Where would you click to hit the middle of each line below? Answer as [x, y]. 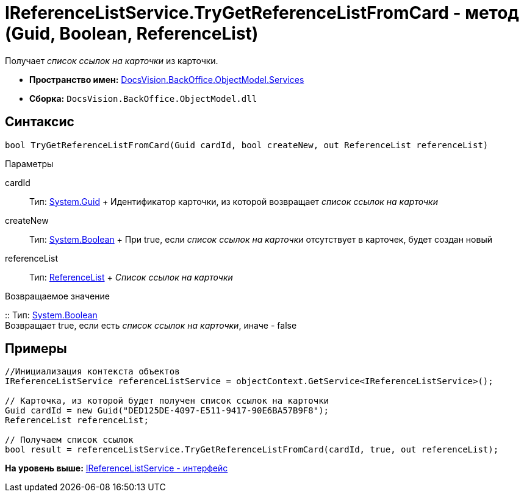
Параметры [29, 163]
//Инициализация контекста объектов [92, 372]
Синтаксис [40, 122]
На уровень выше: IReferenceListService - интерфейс [117, 468]
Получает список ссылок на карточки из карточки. [112, 60]
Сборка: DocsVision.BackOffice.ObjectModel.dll [143, 98]
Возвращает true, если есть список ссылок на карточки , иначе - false [151, 325]
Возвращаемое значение [57, 296]
